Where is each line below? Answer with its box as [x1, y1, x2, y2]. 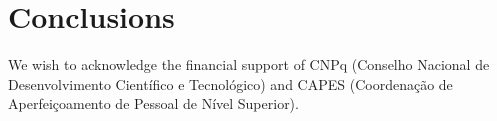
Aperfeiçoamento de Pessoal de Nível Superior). [8, 93, 299, 114]
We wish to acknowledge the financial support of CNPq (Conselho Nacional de [8, 54, 490, 75]
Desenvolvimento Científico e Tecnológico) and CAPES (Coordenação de [8, 73, 453, 94]
